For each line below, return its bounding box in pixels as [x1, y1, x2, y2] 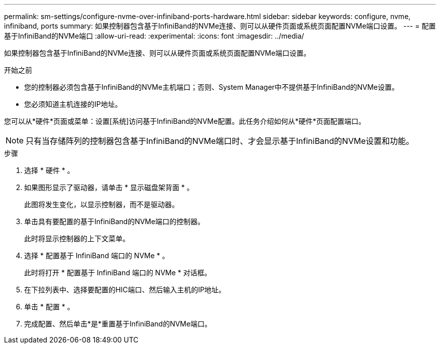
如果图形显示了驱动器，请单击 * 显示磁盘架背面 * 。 [24, 183, 194, 192]
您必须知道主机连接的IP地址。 [24, 100, 122, 108]
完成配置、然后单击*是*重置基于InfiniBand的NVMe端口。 [24, 319, 212, 328]
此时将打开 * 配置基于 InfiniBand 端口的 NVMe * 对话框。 [24, 268, 211, 277]
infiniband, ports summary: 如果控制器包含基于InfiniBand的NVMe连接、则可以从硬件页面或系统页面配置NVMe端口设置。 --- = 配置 [4, 22, 436, 30]
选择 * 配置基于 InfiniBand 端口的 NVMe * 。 [24, 251, 169, 260]
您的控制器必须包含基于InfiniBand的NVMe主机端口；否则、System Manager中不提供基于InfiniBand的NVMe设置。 [24, 83, 399, 91]
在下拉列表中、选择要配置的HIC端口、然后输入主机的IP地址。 [24, 285, 226, 294]
